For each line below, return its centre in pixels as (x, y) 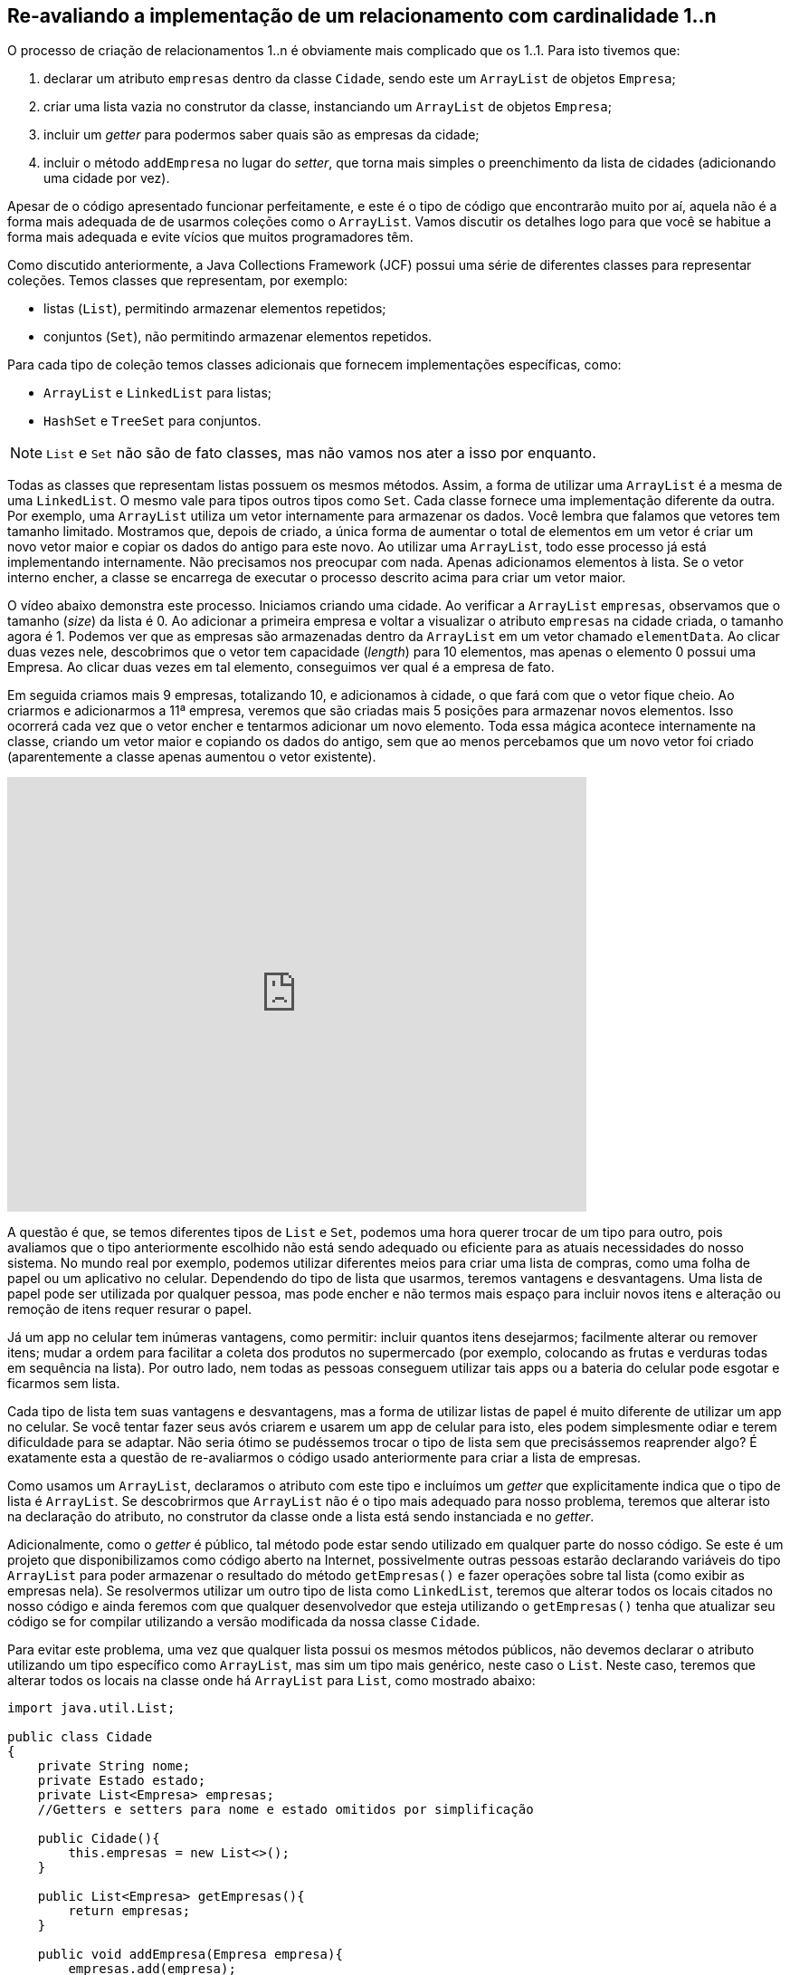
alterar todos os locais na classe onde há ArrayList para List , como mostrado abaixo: (271, 1681)
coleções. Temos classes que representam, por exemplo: (178, 281)
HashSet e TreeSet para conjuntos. (152, 421)
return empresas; (129, 1911)
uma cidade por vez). (107, 178)
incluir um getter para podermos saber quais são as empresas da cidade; (262, 135)
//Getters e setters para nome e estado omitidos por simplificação (286, 1810)
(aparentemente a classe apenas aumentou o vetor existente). (192, 757)
